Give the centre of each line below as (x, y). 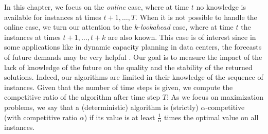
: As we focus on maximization (215, 97)
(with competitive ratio (41, 117)
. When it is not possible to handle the (196, 17)
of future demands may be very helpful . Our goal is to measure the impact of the (133, 57)
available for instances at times (53, 17)
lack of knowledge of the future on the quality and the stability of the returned (128, 67)
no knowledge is (221, 7)
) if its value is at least (120, 117)
